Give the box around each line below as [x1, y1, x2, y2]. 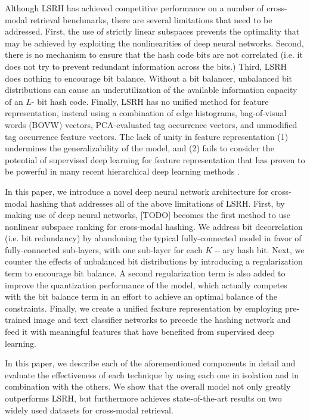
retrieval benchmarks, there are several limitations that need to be [30, 13, 272, 26]
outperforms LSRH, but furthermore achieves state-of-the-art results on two [5, 392, 282, 404]
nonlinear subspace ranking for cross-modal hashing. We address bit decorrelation [5, 220, 303, 232]
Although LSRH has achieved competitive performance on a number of [5, 2, 264, 14]
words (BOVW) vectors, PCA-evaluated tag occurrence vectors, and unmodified [5, 118, 297, 130]
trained [5, 313, 31, 326]
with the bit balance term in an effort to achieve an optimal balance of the [5, 290, 278, 303]
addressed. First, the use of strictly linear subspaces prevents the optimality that [5, 25, 300, 38]
